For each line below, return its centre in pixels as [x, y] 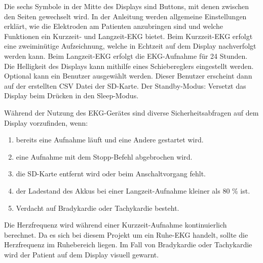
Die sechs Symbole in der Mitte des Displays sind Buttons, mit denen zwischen [127, 6]
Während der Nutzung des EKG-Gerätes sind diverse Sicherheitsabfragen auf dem [131, 112]
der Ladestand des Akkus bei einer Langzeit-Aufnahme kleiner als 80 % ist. [133, 190]
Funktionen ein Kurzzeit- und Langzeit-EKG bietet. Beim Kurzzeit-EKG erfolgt [128, 36]
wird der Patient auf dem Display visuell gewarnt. [82, 254]
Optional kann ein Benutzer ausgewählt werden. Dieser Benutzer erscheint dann [128, 76]
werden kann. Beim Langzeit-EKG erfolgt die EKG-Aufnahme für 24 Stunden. [126, 55]
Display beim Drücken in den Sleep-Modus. [71, 96]
